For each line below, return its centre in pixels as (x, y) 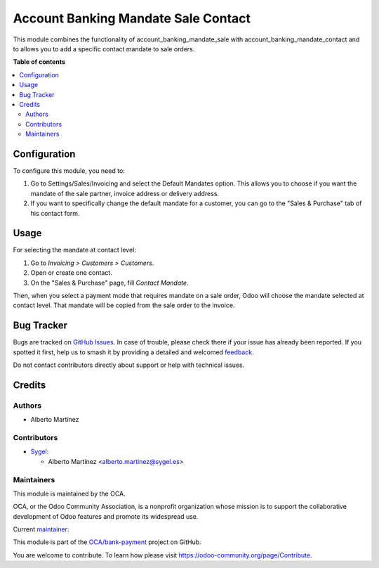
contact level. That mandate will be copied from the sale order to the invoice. (124, 305)
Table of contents (39, 62)
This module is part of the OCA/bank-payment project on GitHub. (107, 542)
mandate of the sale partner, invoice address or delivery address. (125, 193)
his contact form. (55, 213)
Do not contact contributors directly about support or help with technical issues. (129, 365)
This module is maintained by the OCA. (69, 493)
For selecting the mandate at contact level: (75, 250)
